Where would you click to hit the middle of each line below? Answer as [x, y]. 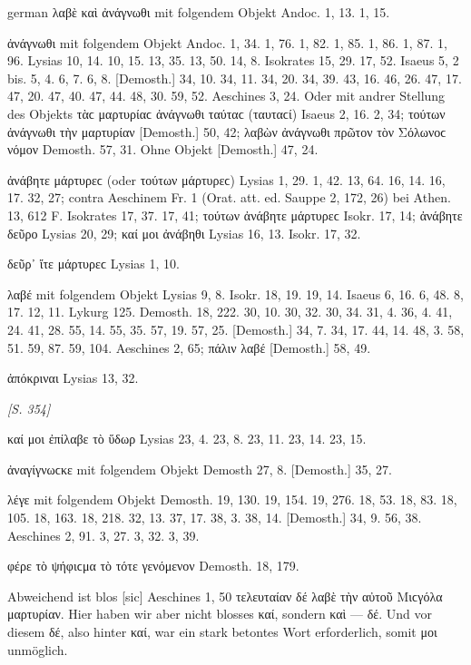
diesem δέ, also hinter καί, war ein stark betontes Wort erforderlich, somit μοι [222, 632]
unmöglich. [38, 649]
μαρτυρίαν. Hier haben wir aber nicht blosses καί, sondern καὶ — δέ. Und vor [220, 614]
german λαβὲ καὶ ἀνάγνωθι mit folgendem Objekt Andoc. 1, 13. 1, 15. [199, 12]
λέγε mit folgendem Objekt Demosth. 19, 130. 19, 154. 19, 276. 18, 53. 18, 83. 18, [232, 499]
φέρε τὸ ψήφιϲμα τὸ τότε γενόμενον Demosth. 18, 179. [153, 566]
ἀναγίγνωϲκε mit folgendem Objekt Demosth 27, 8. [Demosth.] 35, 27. [200, 469]
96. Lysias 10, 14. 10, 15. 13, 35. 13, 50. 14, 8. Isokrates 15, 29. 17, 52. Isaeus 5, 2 [233, 60]
